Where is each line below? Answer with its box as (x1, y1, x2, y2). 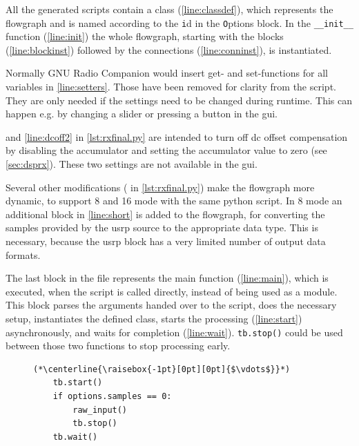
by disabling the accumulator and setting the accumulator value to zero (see (6, 143, 327, 157)
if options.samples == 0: (52, 391, 172, 401)
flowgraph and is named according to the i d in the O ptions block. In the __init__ (6, 15, 353, 30)
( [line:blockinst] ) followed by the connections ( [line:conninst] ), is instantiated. (6, 42, 332, 57)
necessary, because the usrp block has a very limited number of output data (6, 233, 326, 248)
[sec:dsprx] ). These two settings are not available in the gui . (6, 157, 258, 171)
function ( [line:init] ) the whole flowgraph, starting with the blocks (6, 29, 284, 43)
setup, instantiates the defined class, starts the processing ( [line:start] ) (6, 311, 302, 325)
